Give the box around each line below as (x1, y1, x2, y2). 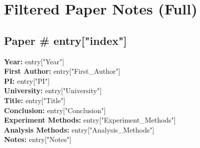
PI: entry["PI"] (4, 75, 50, 86)
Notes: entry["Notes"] (4, 134, 71, 145)
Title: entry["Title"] (4, 95, 65, 105)
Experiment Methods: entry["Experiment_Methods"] (4, 115, 176, 125)
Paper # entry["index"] (4, 32, 127, 48)
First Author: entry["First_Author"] (4, 66, 120, 76)
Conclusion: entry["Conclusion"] (4, 105, 106, 115)
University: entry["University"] (4, 85, 102, 96)
